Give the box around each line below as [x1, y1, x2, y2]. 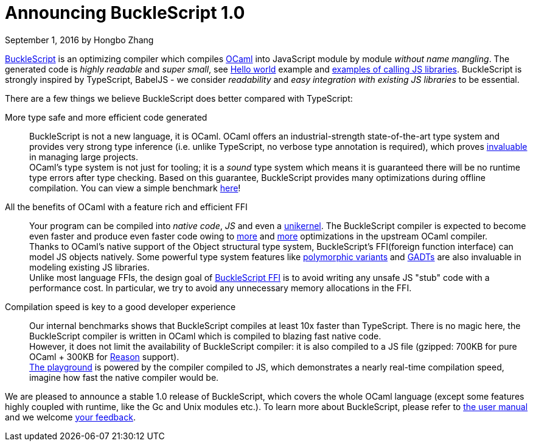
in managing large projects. [29, 151, 139, 162]
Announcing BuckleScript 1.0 [5, 2, 245, 23]
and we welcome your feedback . [5, 411, 136, 422]
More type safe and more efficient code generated [5, 111, 207, 122]
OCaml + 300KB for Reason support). [29, 351, 179, 362]
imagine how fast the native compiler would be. [29, 372, 219, 383]
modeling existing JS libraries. [29, 261, 150, 272]
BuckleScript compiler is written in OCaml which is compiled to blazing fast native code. [29, 330, 381, 341]
